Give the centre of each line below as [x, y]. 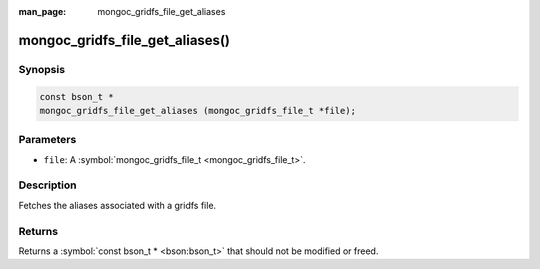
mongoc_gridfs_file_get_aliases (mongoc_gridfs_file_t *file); [198, 110]
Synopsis [41, 69]
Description [47, 185]
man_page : [42, 11]
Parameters [47, 140]
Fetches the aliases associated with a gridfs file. [117, 205]
